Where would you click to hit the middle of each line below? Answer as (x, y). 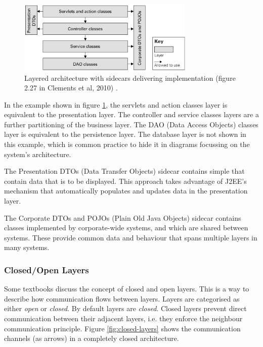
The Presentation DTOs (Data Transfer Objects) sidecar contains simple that (124, 171)
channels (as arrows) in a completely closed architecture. (92, 338)
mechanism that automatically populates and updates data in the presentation (126, 191)
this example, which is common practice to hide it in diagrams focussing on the (127, 144)
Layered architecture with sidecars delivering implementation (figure (130, 78)
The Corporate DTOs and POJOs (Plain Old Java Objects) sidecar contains (123, 217)
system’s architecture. (38, 154)
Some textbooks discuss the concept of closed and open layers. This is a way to (127, 289)
